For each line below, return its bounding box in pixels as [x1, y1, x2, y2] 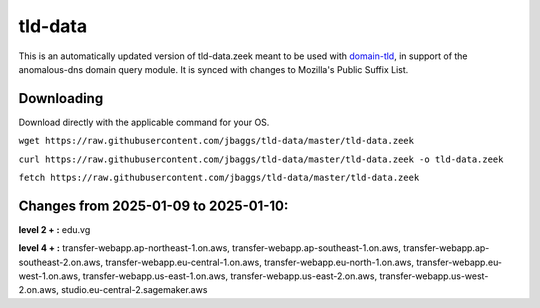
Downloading [18, 90, 104, 107]
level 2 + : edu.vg [18, 223, 91, 235]
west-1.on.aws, [18, 270, 81, 282]
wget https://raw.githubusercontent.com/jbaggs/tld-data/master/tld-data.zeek [18, 135, 415, 147]
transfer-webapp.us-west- [379, 270, 489, 282]
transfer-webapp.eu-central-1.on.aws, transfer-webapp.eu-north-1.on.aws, [105, 256, 415, 268]
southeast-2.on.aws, [18, 256, 104, 268]
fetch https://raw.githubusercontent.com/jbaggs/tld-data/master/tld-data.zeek [18, 172, 420, 184]
